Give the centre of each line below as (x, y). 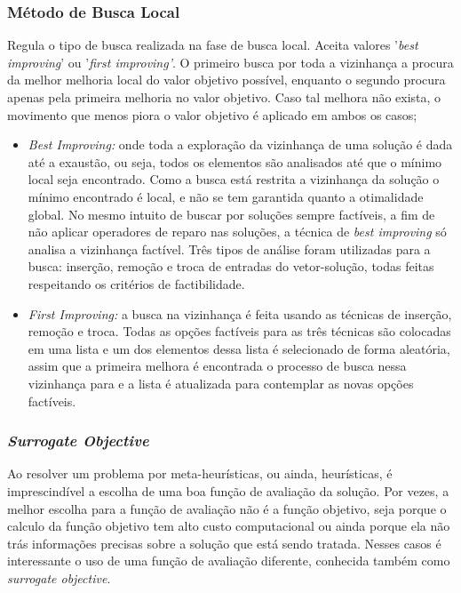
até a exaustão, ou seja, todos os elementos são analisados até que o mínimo (235, 161)
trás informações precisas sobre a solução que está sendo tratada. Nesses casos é (224, 543)
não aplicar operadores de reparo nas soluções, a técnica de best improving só (237, 232)
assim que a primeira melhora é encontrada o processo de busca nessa (217, 366)
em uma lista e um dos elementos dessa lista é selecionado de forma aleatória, (239, 348)
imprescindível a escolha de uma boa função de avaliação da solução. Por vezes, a (228, 490)
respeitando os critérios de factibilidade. (136, 283)
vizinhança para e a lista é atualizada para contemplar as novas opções (221, 383)
